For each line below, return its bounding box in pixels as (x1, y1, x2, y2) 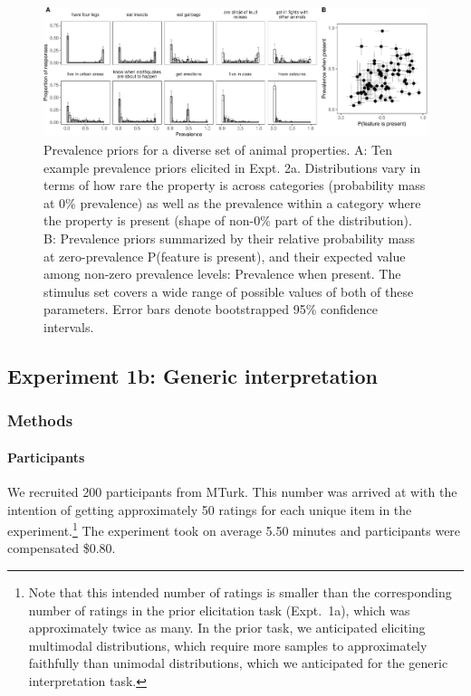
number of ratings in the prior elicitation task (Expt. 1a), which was (28, 600, 410, 619)
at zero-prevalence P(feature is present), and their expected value (43, 246, 406, 265)
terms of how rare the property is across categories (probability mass (43, 176, 426, 195)
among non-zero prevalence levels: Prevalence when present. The (43, 264, 401, 283)
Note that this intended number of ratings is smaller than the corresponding (28, 582, 452, 601)
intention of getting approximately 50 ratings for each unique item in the (7, 500, 412, 519)
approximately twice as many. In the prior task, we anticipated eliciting (28, 618, 426, 637)
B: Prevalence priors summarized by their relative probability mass (43, 228, 416, 247)
